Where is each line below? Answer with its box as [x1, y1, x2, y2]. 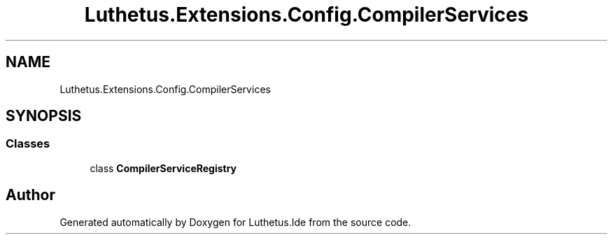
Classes [6, 136, 50, 151]
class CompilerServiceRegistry [90, 162, 237, 174]
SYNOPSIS [6, 107, 82, 125]
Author [6, 186, 55, 204]
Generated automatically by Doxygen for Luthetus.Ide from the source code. [59, 216, 411, 228]
